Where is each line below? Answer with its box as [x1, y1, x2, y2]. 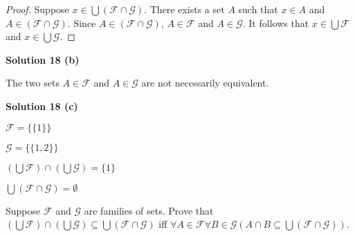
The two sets [6, 75, 60, 90]
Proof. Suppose [6, 2, 69, 16]
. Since [67, 15, 96, 30]
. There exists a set [144, 2, 225, 16]
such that [238, 2, 278, 16]
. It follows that [242, 15, 309, 30]
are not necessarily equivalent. [141, 75, 269, 90]
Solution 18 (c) [6, 98, 78, 113]
